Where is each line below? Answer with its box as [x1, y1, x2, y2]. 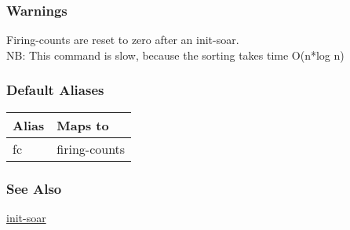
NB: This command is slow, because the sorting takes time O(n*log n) [6, 46, 345, 63]
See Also [6, 178, 62, 198]
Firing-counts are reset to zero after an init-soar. [6, 31, 239, 48]
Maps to [57, 115, 109, 134]
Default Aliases [6, 80, 104, 100]
